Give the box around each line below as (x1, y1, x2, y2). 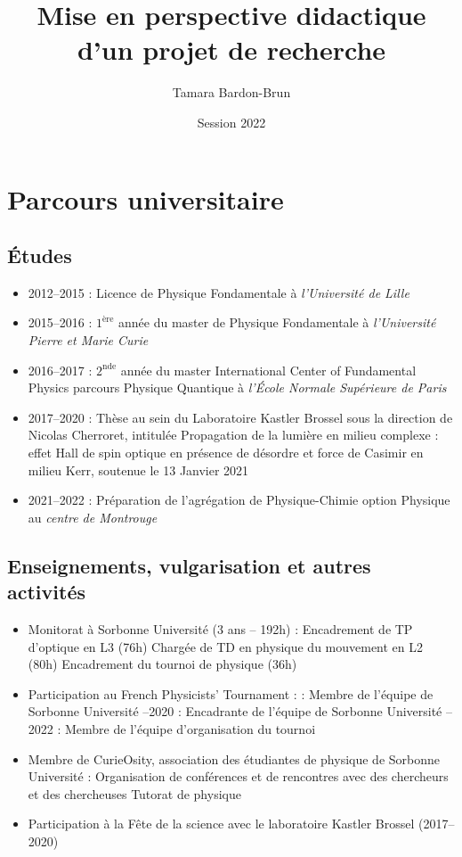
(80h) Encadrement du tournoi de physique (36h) (28, 655, 297, 673)
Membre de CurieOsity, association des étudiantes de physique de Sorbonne (28, 749, 440, 768)
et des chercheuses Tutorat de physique (28, 784, 241, 803)
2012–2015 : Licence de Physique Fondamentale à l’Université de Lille (28, 283, 409, 301)
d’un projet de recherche (77, 31, 386, 68)
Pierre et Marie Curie (28, 331, 149, 350)
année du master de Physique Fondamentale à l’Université (118, 313, 436, 332)
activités (7, 578, 85, 606)
